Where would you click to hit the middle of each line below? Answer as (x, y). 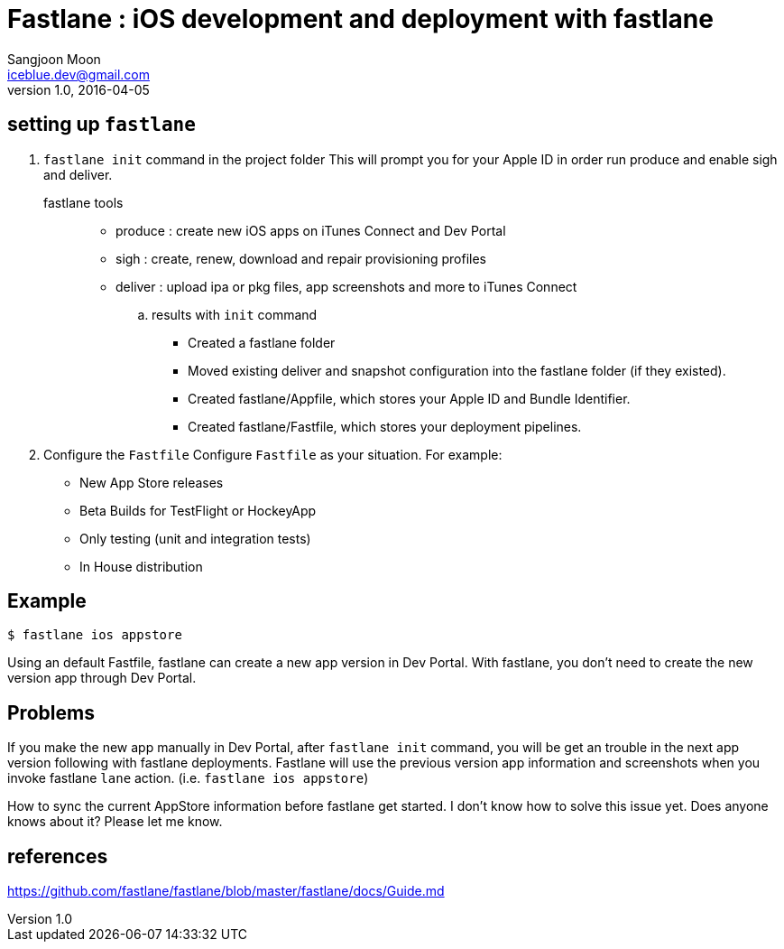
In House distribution (141, 566)
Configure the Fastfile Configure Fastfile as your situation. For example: (273, 454)
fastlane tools (83, 202)
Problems (51, 712)
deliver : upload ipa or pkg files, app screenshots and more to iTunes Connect (346, 286)
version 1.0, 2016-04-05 (78, 89)
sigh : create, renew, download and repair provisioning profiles (301, 258)
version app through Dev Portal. (102, 678)
